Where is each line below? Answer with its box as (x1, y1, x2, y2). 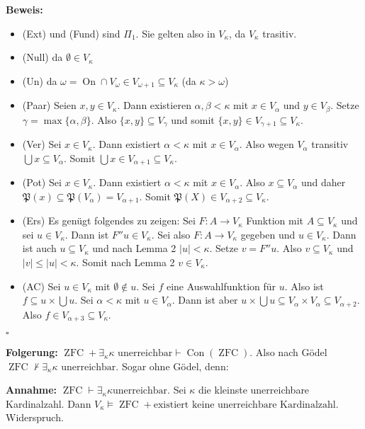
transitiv (311, 137, 349, 151)
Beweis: (6, 2, 43, 16)
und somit (171, 112, 215, 127)
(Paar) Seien (22, 98, 77, 113)
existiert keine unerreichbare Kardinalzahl (153, 399, 336, 410)
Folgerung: (6, 345, 58, 360)
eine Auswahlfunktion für (166, 278, 276, 293)
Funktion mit (246, 213, 304, 228)
